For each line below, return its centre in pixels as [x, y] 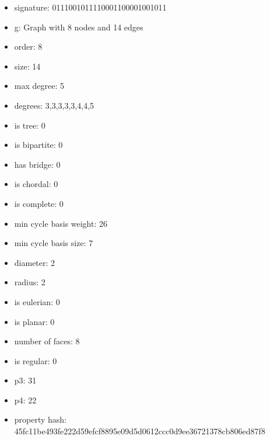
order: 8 [28, 46]
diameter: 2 [35, 262]
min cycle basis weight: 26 [61, 223]
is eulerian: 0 [37, 301]
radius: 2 [30, 282]
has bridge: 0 [37, 164]
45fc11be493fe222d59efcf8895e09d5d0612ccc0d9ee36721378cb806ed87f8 [140, 431]
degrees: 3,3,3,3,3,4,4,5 [54, 105]
